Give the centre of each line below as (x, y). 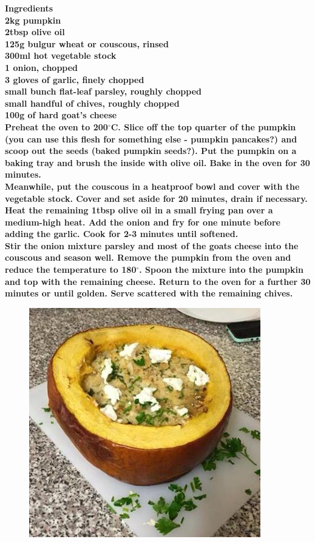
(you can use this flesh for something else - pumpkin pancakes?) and (151, 139)
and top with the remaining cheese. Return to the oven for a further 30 (158, 281)
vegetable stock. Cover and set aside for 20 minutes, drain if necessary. (156, 198)
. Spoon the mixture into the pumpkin (221, 269)
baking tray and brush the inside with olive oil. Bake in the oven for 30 (157, 162)
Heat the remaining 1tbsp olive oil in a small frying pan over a (139, 210)
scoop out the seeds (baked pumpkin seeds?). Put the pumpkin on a (151, 151)
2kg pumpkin (33, 20)
